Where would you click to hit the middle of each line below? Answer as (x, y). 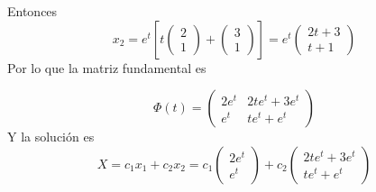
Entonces (32, 11)
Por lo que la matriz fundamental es (107, 67)
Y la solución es (51, 137)
